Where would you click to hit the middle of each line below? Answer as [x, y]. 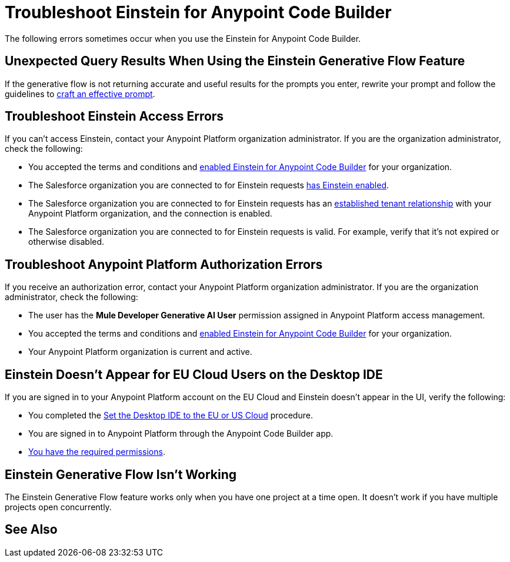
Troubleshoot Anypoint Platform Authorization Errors [164, 264]
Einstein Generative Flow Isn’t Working [121, 474]
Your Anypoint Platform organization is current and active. [140, 352]
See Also [31, 530]
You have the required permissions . [97, 452]
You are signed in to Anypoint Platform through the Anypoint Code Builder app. [181, 434]
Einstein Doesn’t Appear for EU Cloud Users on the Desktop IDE [194, 374]
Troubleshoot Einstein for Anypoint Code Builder [198, 12]
